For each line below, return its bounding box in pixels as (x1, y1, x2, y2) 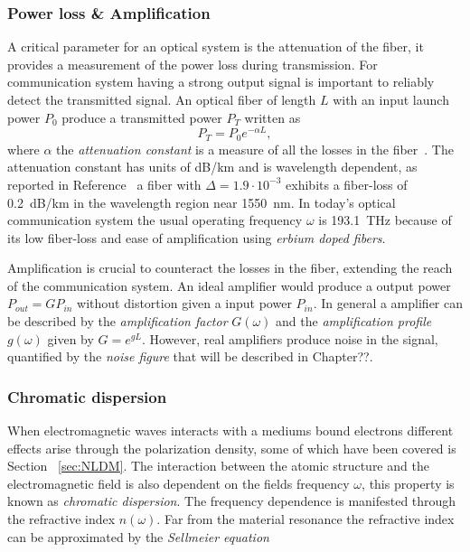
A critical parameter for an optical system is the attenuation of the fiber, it (7, 37, 424, 56)
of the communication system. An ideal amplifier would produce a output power (7, 276, 451, 295)
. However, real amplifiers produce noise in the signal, (141, 329, 438, 348)
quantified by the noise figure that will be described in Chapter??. (7, 347, 373, 366)
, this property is (362, 473, 455, 492)
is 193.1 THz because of (318, 211, 452, 229)
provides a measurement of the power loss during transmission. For (7, 54, 378, 73)
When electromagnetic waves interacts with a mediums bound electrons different (7, 421, 454, 440)
